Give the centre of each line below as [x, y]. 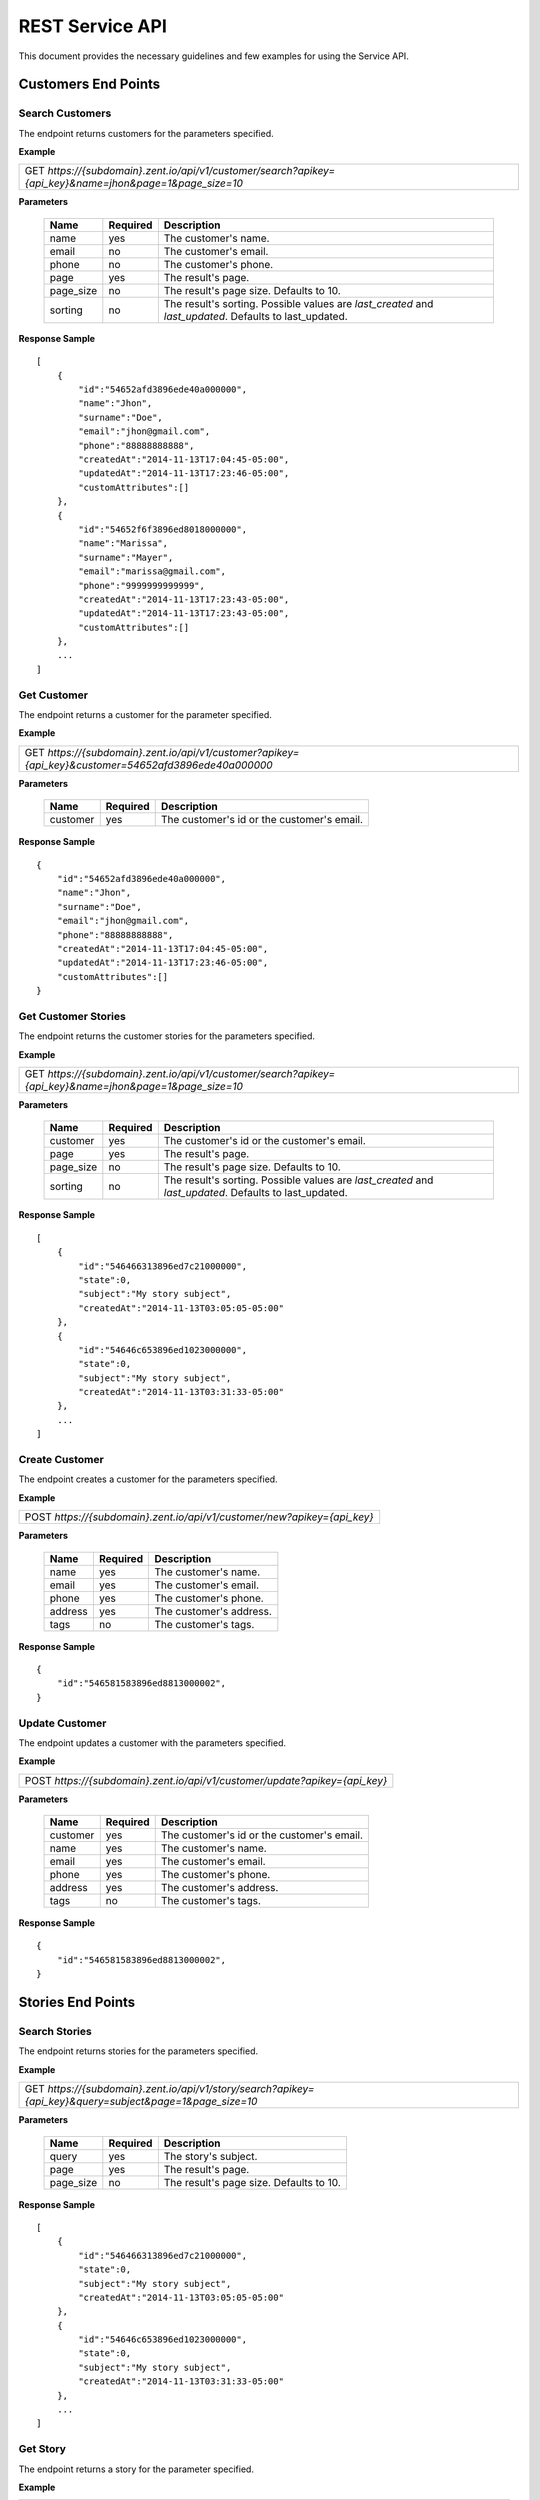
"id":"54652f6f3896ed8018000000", [163, 529]
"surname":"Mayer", [126, 557]
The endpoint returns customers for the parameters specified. [146, 133]
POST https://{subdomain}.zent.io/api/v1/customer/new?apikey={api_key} [199, 1517]
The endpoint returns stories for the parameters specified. [138, 2051]
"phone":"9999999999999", [141, 585]
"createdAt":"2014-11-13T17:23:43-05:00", [184, 599]
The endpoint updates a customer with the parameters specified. [152, 1742]
